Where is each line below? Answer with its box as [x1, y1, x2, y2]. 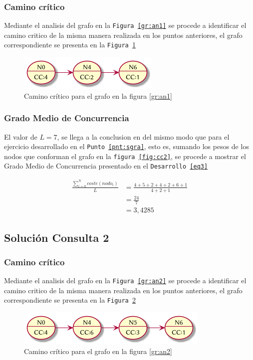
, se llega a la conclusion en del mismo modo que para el [57, 131, 230, 142]
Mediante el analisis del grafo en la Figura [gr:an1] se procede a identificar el [4, 20, 247, 30]
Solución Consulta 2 [4, 229, 109, 245]
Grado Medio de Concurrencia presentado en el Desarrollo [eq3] [4, 161, 208, 171]
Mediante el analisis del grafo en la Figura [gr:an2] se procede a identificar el [4, 275, 247, 286]
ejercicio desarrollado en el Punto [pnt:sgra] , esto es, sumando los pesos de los [4, 141, 249, 152]
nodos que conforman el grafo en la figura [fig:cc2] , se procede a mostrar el [4, 151, 246, 161]
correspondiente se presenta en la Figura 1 [4, 39, 136, 50]
